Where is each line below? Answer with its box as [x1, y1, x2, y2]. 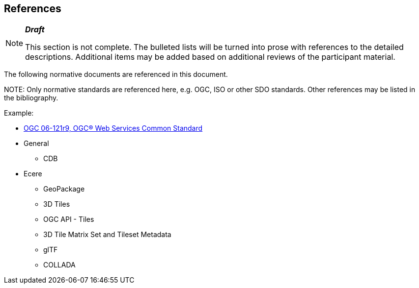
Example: [4, 109, 34, 118]
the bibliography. [4, 94, 58, 102]
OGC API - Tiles [43, 215, 94, 224]
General [24, 139, 49, 148]
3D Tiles [43, 200, 70, 209]
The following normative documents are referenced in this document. [4, 70, 228, 79]
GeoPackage [43, 185, 85, 193]
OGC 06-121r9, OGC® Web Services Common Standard [24, 124, 203, 133]
